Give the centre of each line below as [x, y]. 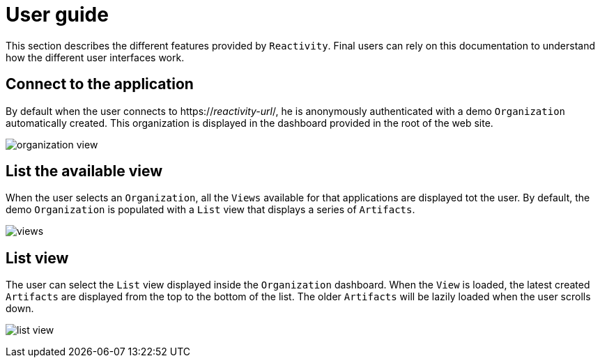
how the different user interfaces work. [95, 57]
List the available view [84, 171]
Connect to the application [100, 84]
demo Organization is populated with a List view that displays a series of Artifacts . [210, 210]
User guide [57, 15]
